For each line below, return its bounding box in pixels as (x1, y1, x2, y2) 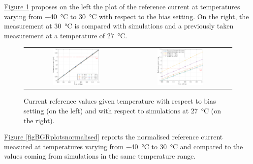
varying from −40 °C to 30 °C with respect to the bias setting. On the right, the (4, 11, 249, 21)
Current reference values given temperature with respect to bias (24, 96, 216, 106)
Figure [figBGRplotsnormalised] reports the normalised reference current (4, 132, 223, 142)
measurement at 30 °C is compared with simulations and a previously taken (4, 21, 234, 31)
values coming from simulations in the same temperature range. (4, 151, 196, 161)
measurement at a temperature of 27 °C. (4, 30, 127, 40)
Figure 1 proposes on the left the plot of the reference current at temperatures (4, 1, 240, 11)
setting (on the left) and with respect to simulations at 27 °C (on (24, 106, 221, 116)
